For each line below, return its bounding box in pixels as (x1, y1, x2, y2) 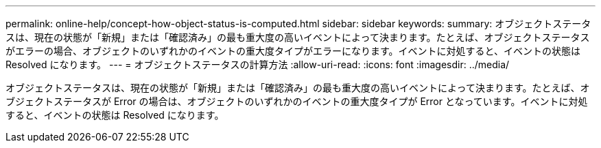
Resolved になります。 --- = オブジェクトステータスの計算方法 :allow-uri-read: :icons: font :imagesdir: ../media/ (5, 59, 510, 70)
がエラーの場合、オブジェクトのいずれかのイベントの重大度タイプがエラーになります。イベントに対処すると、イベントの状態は (5, 45, 581, 57)
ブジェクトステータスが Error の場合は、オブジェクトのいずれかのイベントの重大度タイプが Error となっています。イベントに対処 (5, 95, 588, 107)
